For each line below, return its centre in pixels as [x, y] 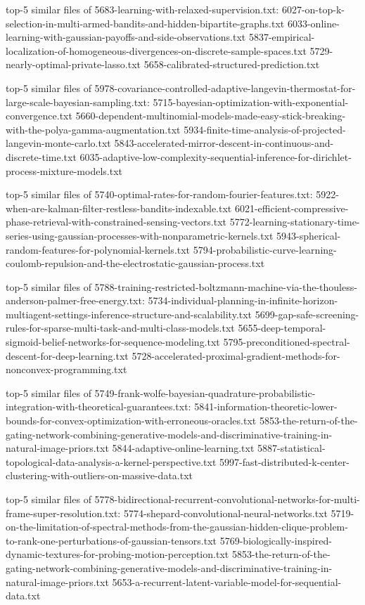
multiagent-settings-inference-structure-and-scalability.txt [129, 314]
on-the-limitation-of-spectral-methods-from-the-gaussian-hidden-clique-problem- [177, 527]
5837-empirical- [282, 37]
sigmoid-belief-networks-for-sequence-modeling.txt [113, 342]
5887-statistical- [292, 448]
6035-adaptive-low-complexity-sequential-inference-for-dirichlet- [216, 156]
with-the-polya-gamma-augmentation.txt [93, 129]
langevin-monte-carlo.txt [58, 143]
